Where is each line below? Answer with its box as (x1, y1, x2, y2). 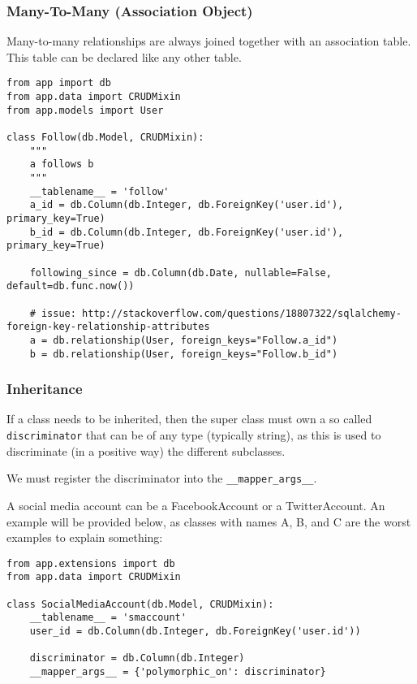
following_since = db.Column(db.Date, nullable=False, (29, 266, 332, 279)
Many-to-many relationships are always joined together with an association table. (6, 32, 411, 50)
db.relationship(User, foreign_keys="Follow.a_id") (53, 334, 338, 346)
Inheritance (6, 379, 83, 399)
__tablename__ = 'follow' (29, 185, 170, 197)
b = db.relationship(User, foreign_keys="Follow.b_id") (29, 348, 338, 360)
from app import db (6, 77, 111, 89)
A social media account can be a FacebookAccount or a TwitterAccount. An (6, 496, 385, 513)
